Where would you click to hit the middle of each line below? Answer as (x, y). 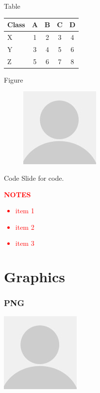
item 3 (25, 243)
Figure (14, 79)
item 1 (25, 211)
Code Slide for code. (34, 178)
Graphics (34, 277)
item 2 (25, 227)
